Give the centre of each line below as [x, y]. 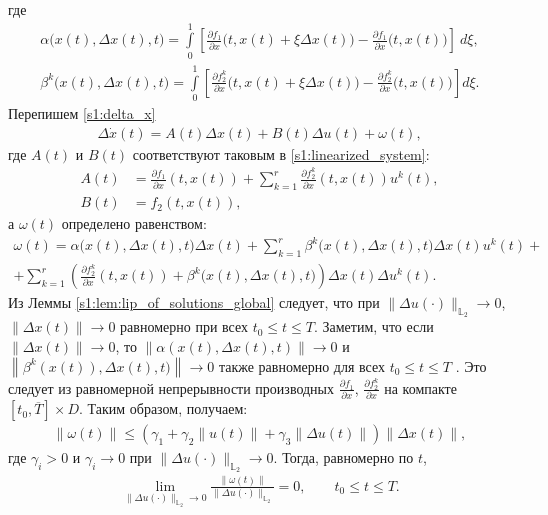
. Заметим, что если [373, 326]
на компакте [420, 387]
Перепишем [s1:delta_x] [82, 112]
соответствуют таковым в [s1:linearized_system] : [281, 153]
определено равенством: [134, 223]
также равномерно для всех [302, 365]
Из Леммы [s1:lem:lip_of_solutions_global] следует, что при [194, 302]
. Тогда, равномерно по [343, 457]
